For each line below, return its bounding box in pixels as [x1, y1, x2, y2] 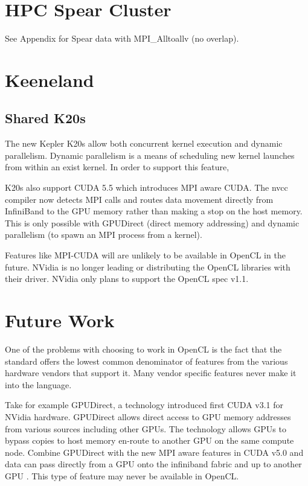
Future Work [5, 308, 115, 333]
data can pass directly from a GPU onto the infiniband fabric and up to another [5, 458, 302, 470]
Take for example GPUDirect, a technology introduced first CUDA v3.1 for [5, 398, 284, 411]
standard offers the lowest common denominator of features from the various [5, 354, 288, 367]
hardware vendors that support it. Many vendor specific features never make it [5, 366, 297, 379]
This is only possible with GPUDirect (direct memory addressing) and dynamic [5, 216, 300, 229]
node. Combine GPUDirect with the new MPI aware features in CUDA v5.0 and [5, 446, 304, 458]
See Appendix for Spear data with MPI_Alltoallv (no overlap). [5, 32, 239, 45]
